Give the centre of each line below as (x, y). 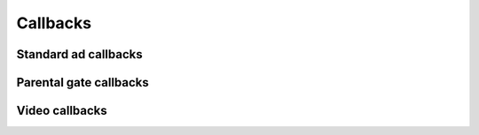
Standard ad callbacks (79, 54)
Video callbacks (62, 111)
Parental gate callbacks (83, 82)
